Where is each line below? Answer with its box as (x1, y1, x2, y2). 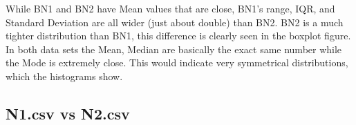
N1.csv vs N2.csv (6, 102, 130, 124)
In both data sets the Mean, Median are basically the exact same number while (6, 41, 342, 56)
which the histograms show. (6, 68, 123, 83)
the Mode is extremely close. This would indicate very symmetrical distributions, (6, 55, 348, 70)
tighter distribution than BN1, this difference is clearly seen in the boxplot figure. (6, 28, 351, 43)
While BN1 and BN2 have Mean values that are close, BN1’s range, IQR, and (6, 1, 335, 15)
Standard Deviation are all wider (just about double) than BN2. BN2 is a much (6, 15, 344, 29)
